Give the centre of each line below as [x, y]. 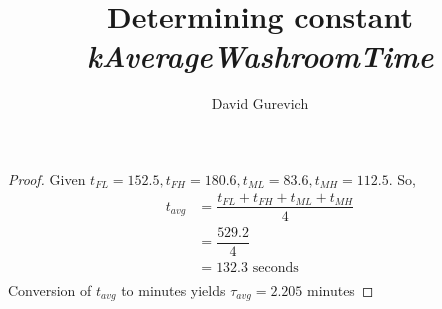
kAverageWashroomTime [260, 56]
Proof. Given [47, 178]
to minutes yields [173, 289]
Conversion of [50, 289]
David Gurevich [260, 103]
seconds [275, 267]
